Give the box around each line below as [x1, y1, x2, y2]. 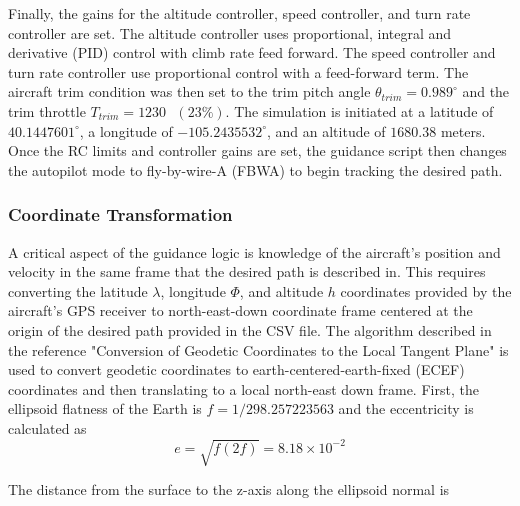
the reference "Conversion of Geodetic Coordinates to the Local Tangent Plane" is [8, 339, 509, 360]
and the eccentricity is [338, 398, 474, 419]
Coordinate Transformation [8, 202, 233, 227]
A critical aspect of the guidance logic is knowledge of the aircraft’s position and [8, 241, 501, 262]
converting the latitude [8, 280, 148, 301]
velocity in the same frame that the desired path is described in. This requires [8, 261, 486, 282]
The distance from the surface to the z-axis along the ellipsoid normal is [8, 479, 450, 500]
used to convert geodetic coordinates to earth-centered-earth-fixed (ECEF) [8, 359, 465, 380]
